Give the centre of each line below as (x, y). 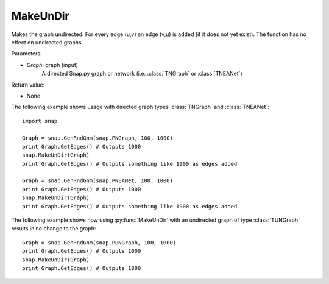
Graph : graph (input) (52, 65)
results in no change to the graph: (54, 229)
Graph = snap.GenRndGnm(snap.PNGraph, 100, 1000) (98, 138)
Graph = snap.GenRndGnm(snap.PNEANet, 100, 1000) (98, 181)
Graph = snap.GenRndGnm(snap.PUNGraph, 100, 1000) (99, 243)
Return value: (28, 85)
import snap (40, 121)
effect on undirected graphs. (47, 42)
